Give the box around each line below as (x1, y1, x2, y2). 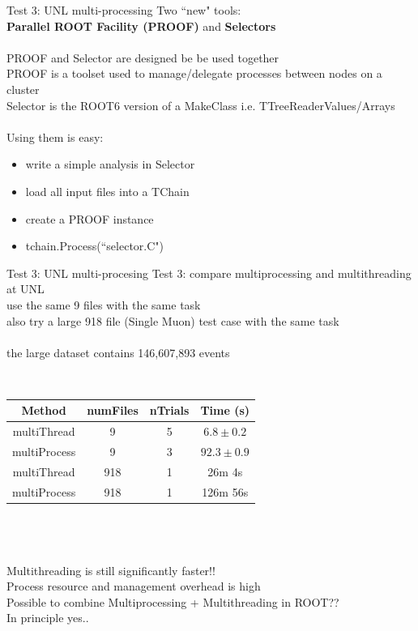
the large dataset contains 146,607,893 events (6, 343, 230, 360)
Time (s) (200, 402, 250, 419)
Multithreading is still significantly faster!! (6, 561, 215, 578)
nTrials (149, 402, 190, 419)
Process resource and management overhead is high (6, 578, 261, 595)
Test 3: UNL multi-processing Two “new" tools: (6, 2, 241, 18)
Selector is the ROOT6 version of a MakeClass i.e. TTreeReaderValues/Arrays (6, 96, 395, 113)
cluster (6, 80, 40, 97)
